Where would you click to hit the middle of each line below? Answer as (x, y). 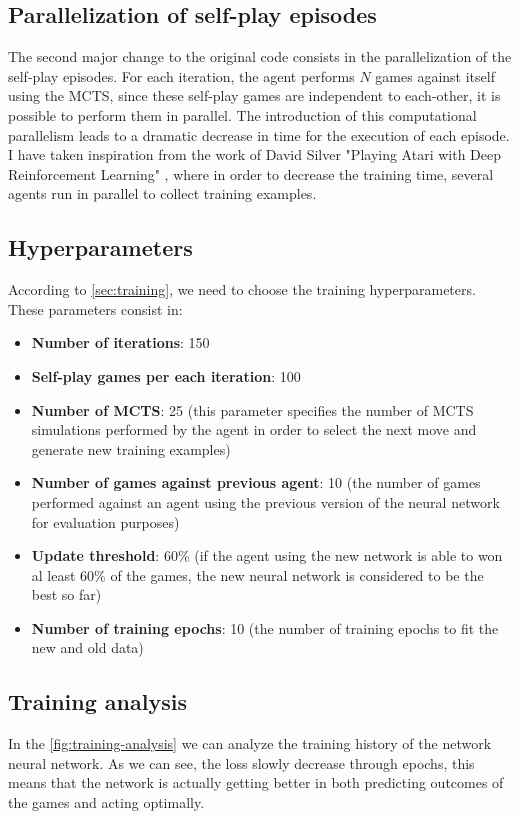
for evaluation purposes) (105, 521)
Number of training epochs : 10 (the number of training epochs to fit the (265, 627)
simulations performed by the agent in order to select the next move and (254, 429)
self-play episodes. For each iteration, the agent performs (181, 75)
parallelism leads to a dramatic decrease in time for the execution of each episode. (259, 134)
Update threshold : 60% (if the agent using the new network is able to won (267, 555)
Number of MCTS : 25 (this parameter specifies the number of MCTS (252, 409)
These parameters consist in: (95, 308)
